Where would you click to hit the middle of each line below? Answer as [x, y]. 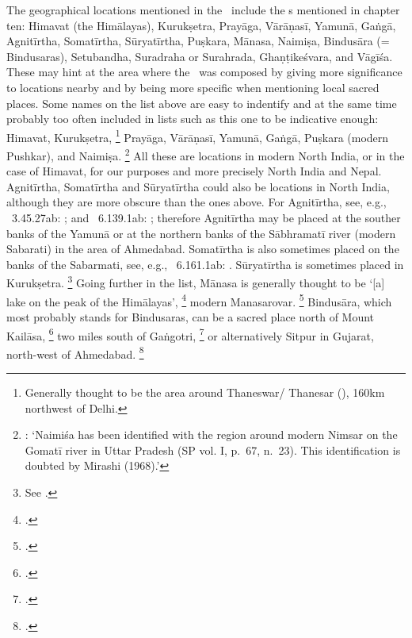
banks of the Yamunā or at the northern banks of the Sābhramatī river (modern [201, 233]
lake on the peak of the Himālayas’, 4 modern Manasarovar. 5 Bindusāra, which [199, 300]
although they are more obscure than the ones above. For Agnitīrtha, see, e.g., [196, 202]
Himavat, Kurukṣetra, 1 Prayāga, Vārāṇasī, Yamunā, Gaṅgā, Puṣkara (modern [198, 136]
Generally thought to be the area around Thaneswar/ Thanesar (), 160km [205, 392]
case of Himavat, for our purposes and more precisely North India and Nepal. [194, 171]
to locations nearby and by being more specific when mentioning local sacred [193, 87]
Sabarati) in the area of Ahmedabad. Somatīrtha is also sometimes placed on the [203, 249]
